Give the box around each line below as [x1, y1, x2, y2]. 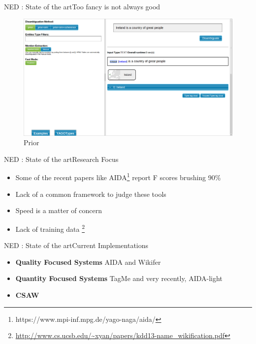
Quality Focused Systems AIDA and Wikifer [15, 256, 161, 267]
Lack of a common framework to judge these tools [15, 188, 166, 199]
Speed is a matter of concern [15, 205, 102, 216]
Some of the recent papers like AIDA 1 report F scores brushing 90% [15, 171, 221, 183]
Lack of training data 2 [15, 222, 85, 234]
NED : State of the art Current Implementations [4, 240, 149, 250]
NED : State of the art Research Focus [4, 154, 119, 164]
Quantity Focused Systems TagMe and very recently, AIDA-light [15, 273, 223, 283]
